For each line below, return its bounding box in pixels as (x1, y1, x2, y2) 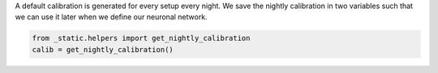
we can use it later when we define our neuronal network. (15, 12, 208, 22)
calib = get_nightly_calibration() (32, 45, 174, 54)
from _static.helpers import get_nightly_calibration (32, 34, 251, 43)
